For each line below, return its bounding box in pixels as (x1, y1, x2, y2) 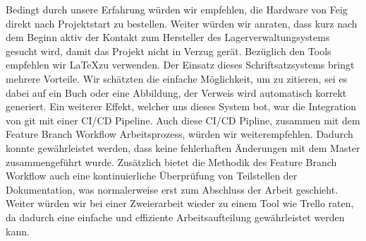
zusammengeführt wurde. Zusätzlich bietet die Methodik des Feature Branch (6, 154, 337, 169)
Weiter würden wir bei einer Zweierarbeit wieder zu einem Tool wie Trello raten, (6, 196, 354, 211)
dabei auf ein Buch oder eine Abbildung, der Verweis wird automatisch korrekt (6, 85, 347, 100)
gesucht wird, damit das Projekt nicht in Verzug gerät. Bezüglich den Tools (6, 43, 331, 58)
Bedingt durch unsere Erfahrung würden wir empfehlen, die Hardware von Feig (6, 2, 348, 16)
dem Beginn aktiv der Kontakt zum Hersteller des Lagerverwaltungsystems (6, 30, 330, 45)
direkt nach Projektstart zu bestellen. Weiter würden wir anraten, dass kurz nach (6, 16, 358, 30)
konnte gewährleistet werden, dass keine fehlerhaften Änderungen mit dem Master (6, 140, 360, 155)
